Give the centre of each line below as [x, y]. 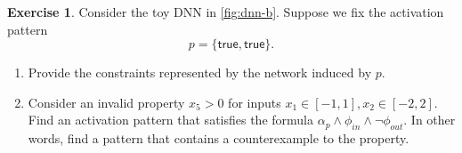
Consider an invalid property [106, 102]
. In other [430, 120]
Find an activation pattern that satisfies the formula [170, 120]
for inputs [255, 102]
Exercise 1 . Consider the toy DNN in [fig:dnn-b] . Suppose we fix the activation [226, 12]
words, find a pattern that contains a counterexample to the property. [219, 138]
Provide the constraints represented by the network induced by [200, 72]
